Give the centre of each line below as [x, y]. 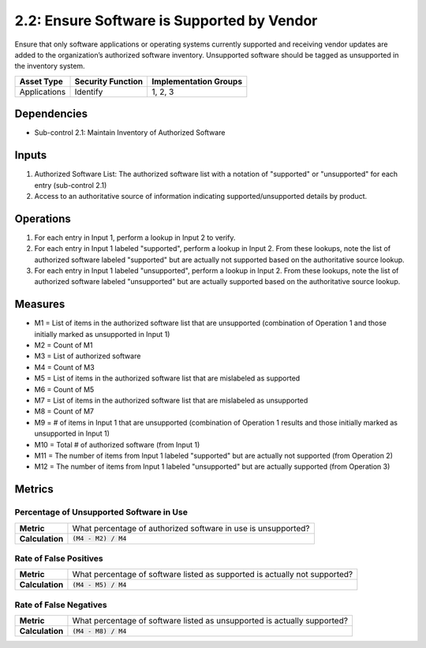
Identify [89, 92]
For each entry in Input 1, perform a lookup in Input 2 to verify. [135, 238]
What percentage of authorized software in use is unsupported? [191, 528]
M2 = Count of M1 [64, 345]
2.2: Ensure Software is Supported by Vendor [166, 21]
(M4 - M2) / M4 [99, 539]
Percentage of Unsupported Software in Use [101, 512]
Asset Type [41, 81]
